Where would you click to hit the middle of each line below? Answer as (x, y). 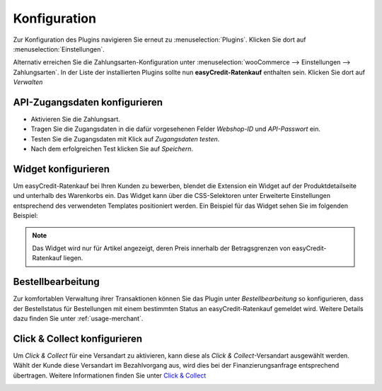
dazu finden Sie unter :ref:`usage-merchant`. (78, 319)
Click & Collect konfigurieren (78, 338)
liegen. (73, 258)
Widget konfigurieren (61, 169)
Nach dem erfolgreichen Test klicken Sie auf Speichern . (112, 149)
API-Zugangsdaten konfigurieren (88, 102)
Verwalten (28, 82)
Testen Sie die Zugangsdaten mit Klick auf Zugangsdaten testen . (125, 139)
